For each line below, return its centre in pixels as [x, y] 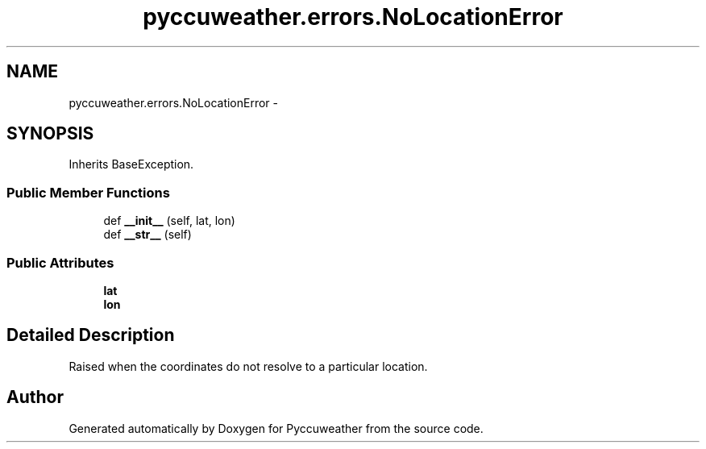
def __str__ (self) [147, 235]
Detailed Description [91, 335]
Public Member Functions [88, 192]
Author [35, 397]
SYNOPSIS [50, 134]
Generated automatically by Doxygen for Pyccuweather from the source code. [276, 428]
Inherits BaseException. [131, 164]
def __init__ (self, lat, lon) [169, 221]
